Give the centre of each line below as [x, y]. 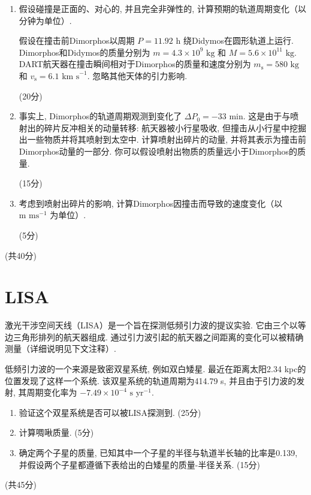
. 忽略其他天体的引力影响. [137, 75]
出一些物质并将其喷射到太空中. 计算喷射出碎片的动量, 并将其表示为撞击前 [162, 139]
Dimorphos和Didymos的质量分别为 [84, 52]
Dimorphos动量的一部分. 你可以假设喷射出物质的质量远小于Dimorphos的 [158, 151]
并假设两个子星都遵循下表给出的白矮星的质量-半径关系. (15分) [139, 464]
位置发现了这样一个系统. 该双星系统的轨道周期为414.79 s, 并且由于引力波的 [151, 380]
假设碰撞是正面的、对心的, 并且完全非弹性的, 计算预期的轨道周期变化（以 [162, 8]
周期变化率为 [52, 392]
